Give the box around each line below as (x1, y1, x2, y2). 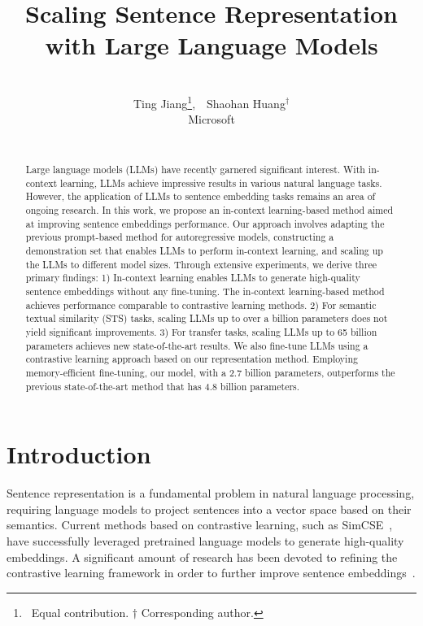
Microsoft (188, 111, 235, 128)
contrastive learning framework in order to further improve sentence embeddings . (7, 564, 416, 581)
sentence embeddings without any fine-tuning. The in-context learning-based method (25, 285, 385, 298)
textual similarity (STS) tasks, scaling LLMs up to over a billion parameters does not (25, 311, 388, 325)
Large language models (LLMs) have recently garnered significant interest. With (25, 163, 365, 176)
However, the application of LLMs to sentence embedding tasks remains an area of (25, 189, 376, 203)
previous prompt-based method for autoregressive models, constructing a (25, 230, 334, 244)
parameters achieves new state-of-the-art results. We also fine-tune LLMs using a (25, 338, 368, 352)
